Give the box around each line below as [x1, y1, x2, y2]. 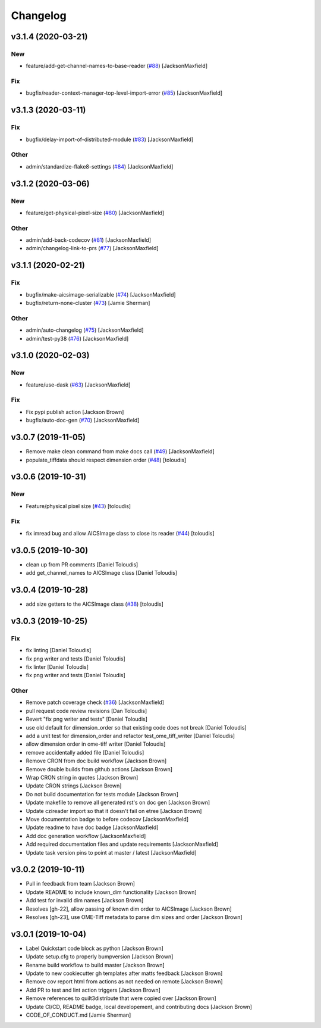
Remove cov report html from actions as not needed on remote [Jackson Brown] [26, 978, 223, 985]
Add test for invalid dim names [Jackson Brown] [26, 897, 144, 904]
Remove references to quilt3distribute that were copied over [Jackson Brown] [26, 995, 216, 1002]
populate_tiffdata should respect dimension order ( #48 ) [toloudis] [26, 456, 187, 463]
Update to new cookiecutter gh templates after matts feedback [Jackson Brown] [26, 970, 223, 977]
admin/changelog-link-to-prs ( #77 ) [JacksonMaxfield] [26, 245, 159, 252]
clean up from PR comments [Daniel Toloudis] [26, 560, 139, 568]
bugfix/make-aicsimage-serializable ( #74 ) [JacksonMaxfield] [26, 291, 176, 298]
